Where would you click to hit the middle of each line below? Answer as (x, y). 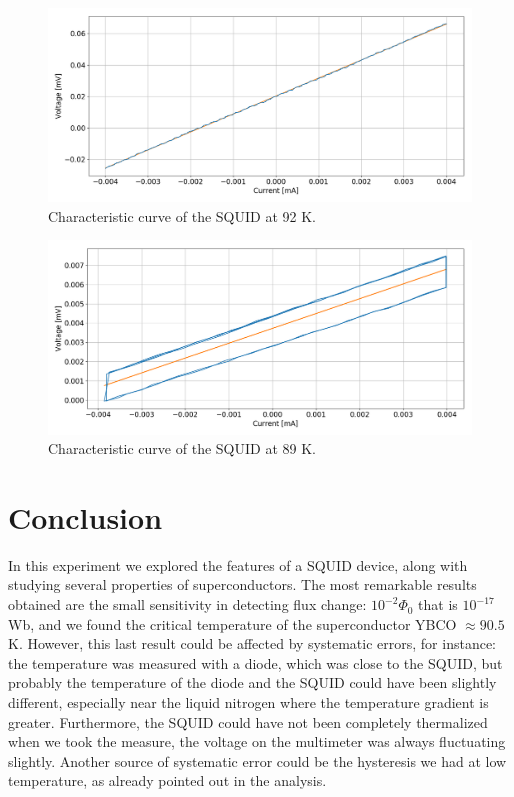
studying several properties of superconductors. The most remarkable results (242, 584)
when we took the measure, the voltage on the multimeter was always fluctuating (257, 741)
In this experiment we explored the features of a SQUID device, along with (238, 564)
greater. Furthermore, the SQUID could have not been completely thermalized (248, 721)
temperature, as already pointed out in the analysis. (167, 780)
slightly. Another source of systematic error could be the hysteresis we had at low (257, 760)
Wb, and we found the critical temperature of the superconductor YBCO (232, 623)
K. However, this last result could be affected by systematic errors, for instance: (252, 643)
